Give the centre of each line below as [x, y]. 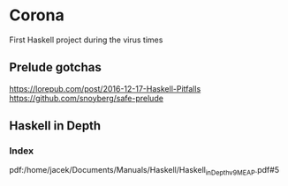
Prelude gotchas [55, 67]
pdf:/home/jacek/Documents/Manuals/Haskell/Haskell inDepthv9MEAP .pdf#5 [144, 171]
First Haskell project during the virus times [86, 40]
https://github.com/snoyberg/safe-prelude [86, 98]
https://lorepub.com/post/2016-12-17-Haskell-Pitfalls [105, 88]
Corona [37, 15]
